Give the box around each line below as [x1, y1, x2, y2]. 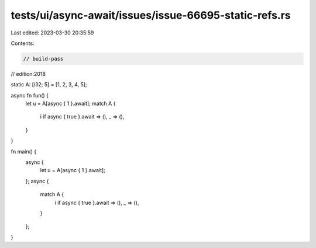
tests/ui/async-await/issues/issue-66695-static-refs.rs [11, 9, 291, 22]
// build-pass [23, 55, 64, 62]
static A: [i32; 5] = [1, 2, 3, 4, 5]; [11, 81, 87, 88]
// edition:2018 [11, 70, 46, 77]
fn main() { [11, 148, 37, 155]
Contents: [11, 40, 35, 47]
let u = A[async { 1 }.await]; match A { [25, 100, 116, 107]
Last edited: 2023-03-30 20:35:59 [11, 29, 94, 36]
